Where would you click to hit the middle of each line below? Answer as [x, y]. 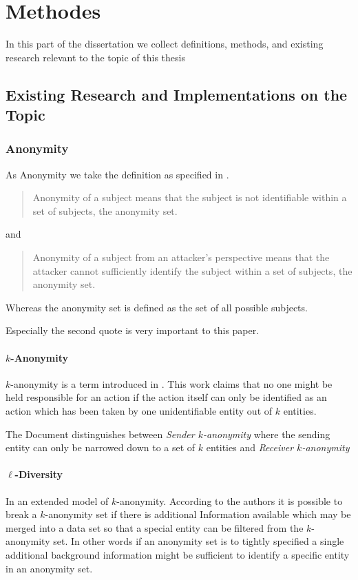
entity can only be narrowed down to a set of [101, 447]
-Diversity [39, 474]
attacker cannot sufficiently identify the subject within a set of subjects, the [192, 270]
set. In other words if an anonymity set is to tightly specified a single [199, 541]
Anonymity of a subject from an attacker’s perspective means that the [181, 257]
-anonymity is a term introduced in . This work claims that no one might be [171, 383]
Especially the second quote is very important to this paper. [133, 330]
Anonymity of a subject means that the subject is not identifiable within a [190, 197]
